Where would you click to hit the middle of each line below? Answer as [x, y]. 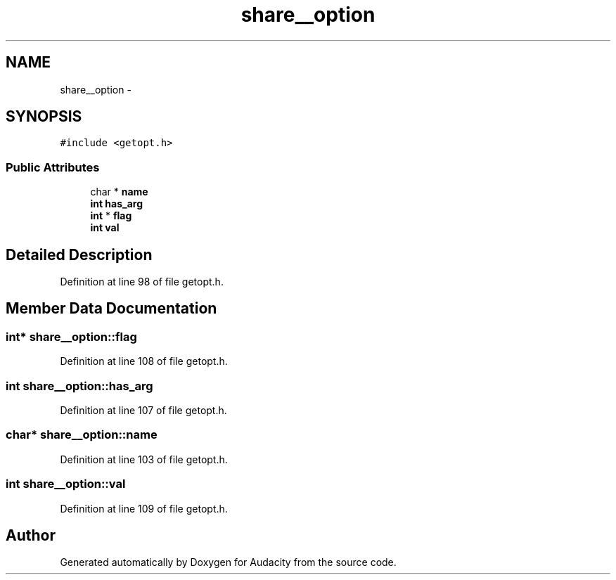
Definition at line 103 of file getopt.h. [144, 459]
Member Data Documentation [111, 309]
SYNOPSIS [44, 117]
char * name [119, 192]
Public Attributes [53, 167]
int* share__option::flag [71, 336]
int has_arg [117, 204]
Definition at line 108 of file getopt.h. [144, 361]
